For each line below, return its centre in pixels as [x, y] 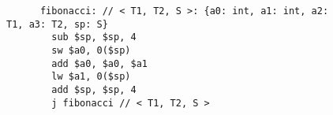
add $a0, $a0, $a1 [99, 63]
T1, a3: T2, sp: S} [57, 24]
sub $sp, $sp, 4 [94, 37]
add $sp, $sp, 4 [94, 89]
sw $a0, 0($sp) [91, 50]
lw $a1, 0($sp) [91, 77]
